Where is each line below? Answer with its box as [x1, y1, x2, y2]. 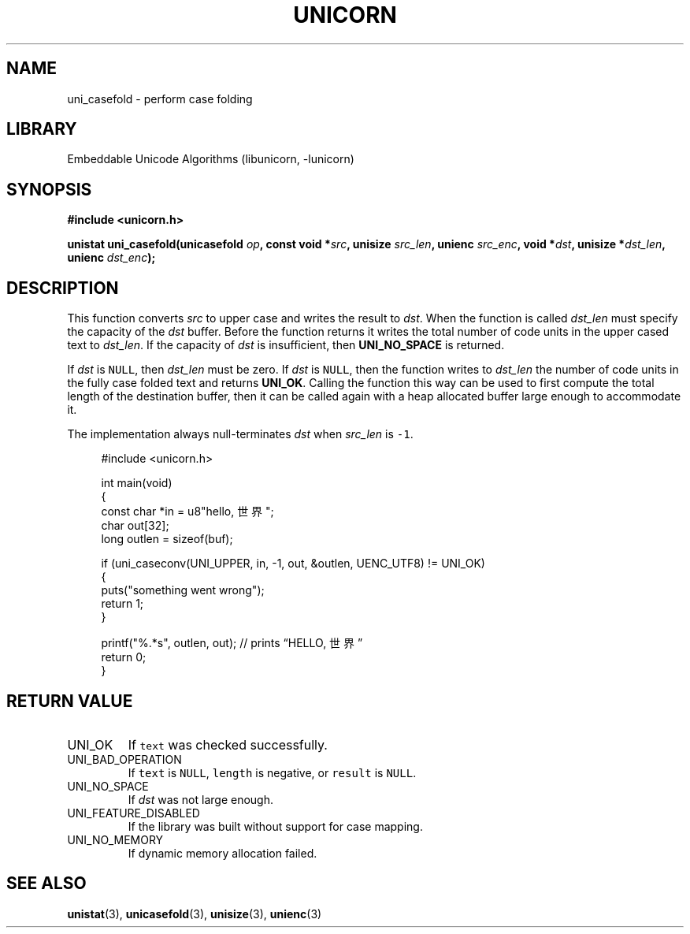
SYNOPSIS [6, 179, 92, 199]
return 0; [101, 650, 147, 664]
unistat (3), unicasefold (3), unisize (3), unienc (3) [67, 906, 322, 921]
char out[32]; [101, 519, 169, 533]
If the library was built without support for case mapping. [128, 819, 423, 833]
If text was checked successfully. [128, 736, 328, 753]
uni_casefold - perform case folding [67, 91, 253, 106]
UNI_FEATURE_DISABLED [67, 806, 200, 820]
